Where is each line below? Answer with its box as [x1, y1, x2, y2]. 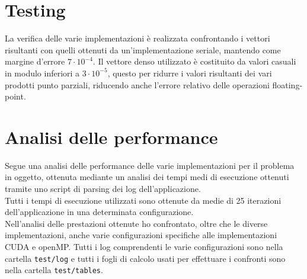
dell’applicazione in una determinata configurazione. [5, 206, 194, 218]
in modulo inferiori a [5, 66, 80, 79]
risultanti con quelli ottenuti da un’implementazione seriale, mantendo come [5, 43, 281, 56]
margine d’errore [5, 55, 65, 68]
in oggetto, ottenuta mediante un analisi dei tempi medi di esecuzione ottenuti [5, 171, 289, 183]
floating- [272, 78, 303, 91]
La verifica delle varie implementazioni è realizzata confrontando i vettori [5, 32, 270, 44]
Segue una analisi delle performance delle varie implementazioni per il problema [5, 159, 295, 171]
